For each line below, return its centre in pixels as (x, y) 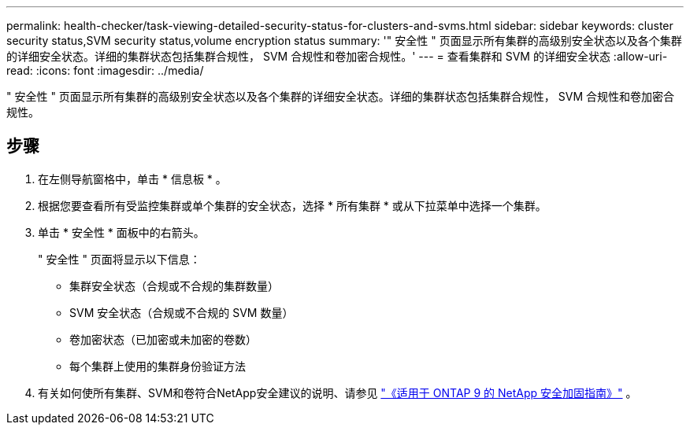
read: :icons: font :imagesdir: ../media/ (105, 70)
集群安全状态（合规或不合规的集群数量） (174, 285)
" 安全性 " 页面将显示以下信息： (119, 259)
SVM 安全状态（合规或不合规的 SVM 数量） (182, 312)
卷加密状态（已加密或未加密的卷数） (163, 339)
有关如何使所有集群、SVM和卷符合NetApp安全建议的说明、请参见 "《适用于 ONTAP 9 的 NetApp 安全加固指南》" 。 (338, 392)
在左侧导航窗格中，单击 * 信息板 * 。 (132, 179)
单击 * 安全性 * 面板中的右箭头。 (121, 232)
